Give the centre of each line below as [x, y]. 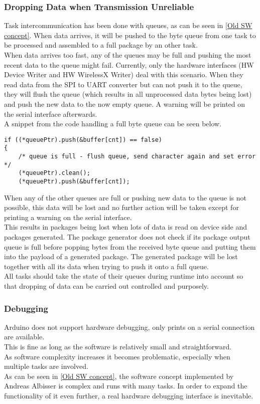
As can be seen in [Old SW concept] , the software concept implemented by [119, 376]
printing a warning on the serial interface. [68, 217]
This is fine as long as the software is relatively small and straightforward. [118, 347]
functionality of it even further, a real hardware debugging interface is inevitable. [129, 395]
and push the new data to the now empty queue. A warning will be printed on [125, 104]
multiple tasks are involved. [46, 366]
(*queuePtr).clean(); [54, 173]
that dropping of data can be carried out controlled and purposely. [106, 286]
